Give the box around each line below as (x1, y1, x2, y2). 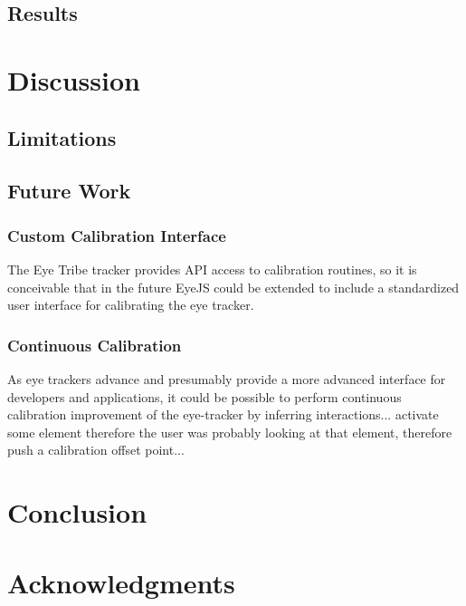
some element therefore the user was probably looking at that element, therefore (7, 422, 452, 441)
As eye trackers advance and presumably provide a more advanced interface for (7, 369, 446, 388)
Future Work (7, 177, 131, 205)
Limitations (7, 123, 117, 151)
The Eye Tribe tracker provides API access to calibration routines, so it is (7, 259, 417, 278)
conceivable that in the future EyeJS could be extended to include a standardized (7, 277, 460, 296)
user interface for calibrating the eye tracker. (7, 295, 254, 314)
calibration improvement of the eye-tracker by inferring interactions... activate (7, 405, 439, 424)
